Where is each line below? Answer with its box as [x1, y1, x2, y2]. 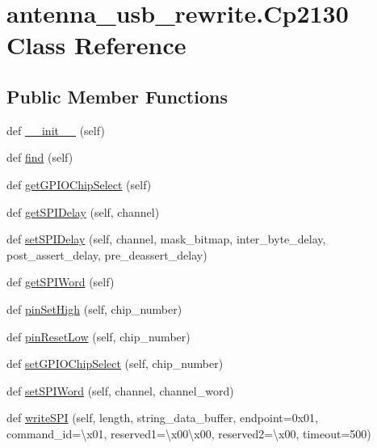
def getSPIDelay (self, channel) [6, 203, 160, 220]
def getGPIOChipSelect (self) [6, 175, 152, 192]
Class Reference [6, 28, 186, 61]
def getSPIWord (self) [6, 273, 115, 290]
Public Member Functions [6, 83, 228, 108]
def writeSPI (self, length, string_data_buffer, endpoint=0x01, [6, 409, 318, 426]
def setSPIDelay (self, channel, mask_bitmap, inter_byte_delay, [6, 230, 326, 247]
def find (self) [6, 149, 73, 166]
